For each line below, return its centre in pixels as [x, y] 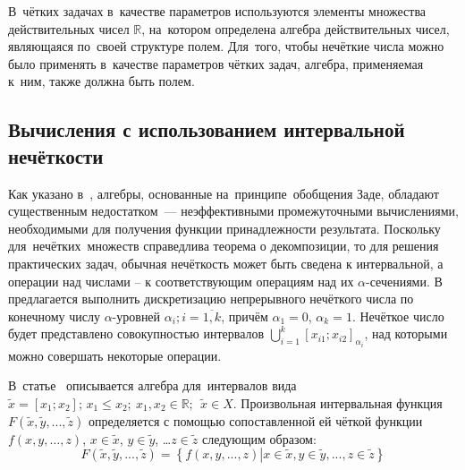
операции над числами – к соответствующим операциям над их [181, 281]
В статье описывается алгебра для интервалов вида [152, 385]
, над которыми [406, 333]
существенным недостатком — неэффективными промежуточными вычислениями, [233, 211]
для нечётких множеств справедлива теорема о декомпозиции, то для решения [224, 246]
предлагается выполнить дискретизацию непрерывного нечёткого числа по [211, 299]
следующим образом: [259, 438]
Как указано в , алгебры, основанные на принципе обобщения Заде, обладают [224, 193]
